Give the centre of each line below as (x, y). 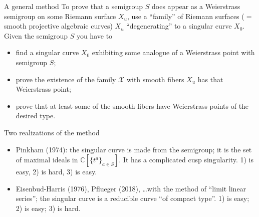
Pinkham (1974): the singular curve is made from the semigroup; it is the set (134, 149)
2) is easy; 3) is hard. (48, 208)
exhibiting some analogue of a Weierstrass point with (173, 52)
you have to (94, 35)
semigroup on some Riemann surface (60, 16)
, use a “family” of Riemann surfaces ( (186, 16)
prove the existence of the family (66, 79)
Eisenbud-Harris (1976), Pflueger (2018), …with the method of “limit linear (131, 188)
